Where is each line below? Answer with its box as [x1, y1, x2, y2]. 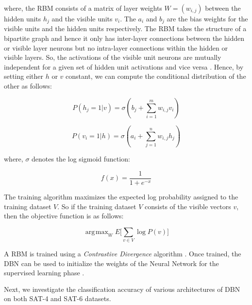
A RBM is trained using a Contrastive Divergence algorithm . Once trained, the [4, 249, 241, 259]
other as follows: [4, 81, 52, 91]
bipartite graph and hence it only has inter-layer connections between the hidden [4, 33, 244, 43]
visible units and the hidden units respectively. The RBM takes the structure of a [4, 23, 247, 34]
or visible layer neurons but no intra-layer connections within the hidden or [4, 42, 228, 53]
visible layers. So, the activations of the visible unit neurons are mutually [4, 52, 221, 62]
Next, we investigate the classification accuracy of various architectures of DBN [4, 284, 240, 294]
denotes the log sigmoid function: [32, 154, 130, 164]
